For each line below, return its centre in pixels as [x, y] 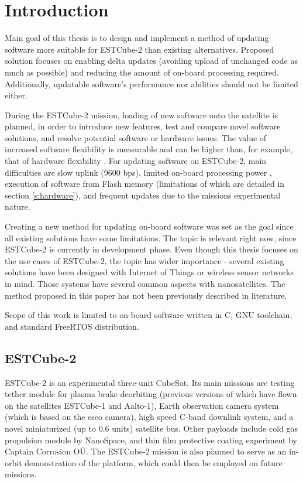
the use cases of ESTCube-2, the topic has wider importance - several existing [144, 260]
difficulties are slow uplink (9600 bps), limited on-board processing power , [138, 172]
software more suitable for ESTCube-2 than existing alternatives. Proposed [140, 49]
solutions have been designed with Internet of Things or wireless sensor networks [149, 272]
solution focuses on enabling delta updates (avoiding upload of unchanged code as [151, 61]
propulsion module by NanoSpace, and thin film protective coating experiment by [151, 440]
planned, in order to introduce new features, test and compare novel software [143, 126]
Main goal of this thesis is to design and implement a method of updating [137, 38]
